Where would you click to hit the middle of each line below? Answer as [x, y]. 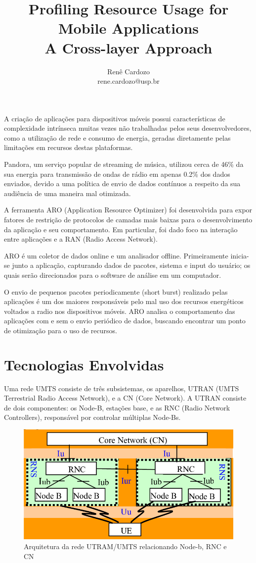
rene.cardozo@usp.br [128, 81]
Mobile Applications [128, 28]
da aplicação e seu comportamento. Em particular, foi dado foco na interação [121, 229]
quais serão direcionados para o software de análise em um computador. [113, 275]
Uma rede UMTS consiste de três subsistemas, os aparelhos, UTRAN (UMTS [122, 388]
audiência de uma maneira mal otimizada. [67, 193]
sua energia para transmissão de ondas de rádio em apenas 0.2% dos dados [117, 174]
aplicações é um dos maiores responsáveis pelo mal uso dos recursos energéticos [124, 301]
